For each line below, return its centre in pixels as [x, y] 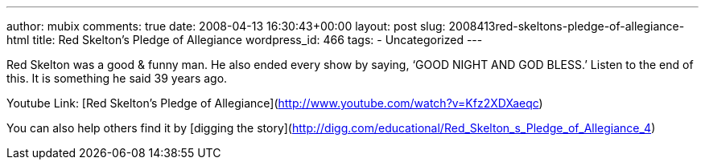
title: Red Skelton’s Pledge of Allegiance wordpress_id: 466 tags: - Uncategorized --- [258, 40]
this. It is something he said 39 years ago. [117, 78]
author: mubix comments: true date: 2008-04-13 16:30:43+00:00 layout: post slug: [226, 26]
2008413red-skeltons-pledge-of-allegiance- [567, 26]
